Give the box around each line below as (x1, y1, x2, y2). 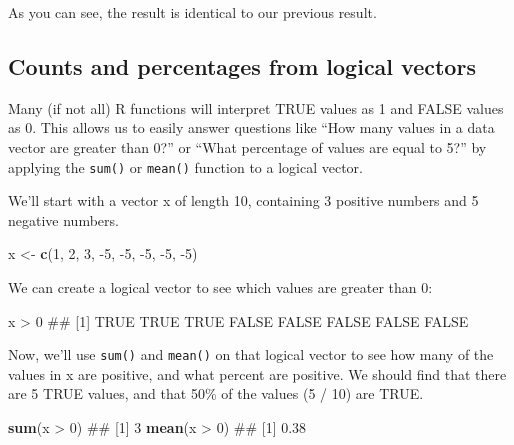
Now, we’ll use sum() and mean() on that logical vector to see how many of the (8, 344, 494, 365)
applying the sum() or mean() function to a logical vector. (8, 156, 363, 177)
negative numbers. (8, 209, 119, 230)
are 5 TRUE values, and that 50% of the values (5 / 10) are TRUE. (8, 383, 424, 404)
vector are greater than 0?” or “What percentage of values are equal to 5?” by (8, 136, 487, 157)
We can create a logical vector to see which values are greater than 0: (8, 277, 433, 298)
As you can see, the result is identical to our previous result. (8, 2, 377, 22)
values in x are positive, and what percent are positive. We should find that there (8, 363, 507, 384)
